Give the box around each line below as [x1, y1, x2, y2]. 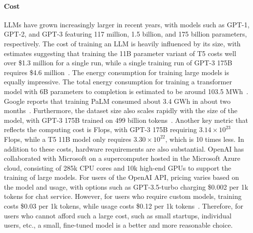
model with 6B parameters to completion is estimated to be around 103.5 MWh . [4, 86, 249, 96]
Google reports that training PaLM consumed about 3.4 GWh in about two [4, 96, 231, 106]
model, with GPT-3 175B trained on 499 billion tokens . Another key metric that [4, 115, 249, 125]
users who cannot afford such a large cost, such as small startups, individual [4, 210, 232, 220]
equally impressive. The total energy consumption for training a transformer [4, 77, 232, 87]
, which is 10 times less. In [165, 134, 244, 144]
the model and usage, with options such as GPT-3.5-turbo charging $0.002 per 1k [4, 181, 249, 192]
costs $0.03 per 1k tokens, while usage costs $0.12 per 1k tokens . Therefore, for [4, 201, 243, 211]
